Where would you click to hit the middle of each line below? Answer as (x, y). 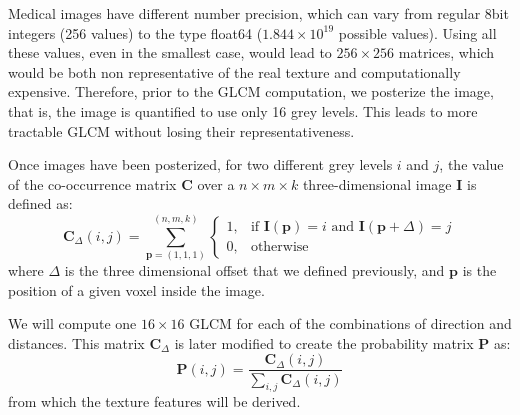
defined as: (40, 203)
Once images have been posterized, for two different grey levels (200, 164)
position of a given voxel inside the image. (136, 289)
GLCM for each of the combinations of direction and (350, 323)
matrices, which (446, 52)
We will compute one (72, 323)
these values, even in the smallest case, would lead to (170, 52)
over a (216, 183)
